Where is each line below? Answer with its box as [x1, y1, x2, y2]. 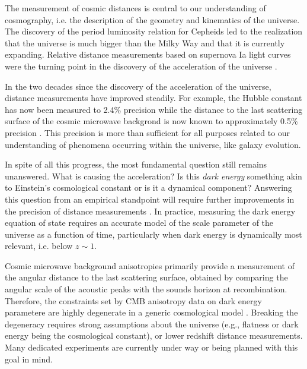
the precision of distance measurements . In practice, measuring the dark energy [5, 204, 296, 217]
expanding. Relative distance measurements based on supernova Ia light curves [5, 48, 291, 61]
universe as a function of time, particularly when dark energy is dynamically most [5, 228, 302, 240]
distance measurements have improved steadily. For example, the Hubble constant [5, 92, 302, 104]
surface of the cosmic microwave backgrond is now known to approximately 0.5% [5, 115, 298, 127]
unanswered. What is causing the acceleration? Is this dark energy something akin [5, 169, 302, 182]
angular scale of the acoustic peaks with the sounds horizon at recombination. [5, 283, 287, 295]
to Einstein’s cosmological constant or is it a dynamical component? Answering [5, 181, 292, 194]
